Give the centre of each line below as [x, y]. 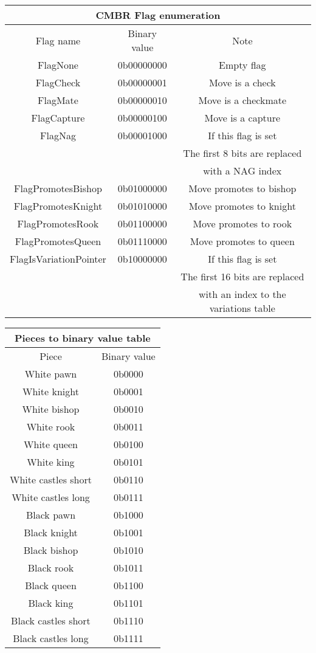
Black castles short [51, 620]
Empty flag [242, 65]
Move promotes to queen [242, 241]
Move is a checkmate [242, 100]
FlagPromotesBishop [58, 188]
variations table [242, 308]
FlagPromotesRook [58, 223]
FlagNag [58, 135]
